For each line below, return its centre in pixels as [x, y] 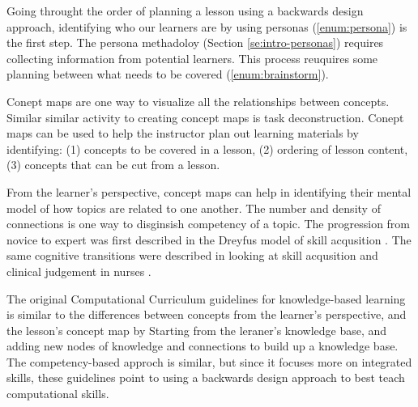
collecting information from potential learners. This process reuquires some [192, 58]
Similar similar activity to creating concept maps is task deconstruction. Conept [205, 117]
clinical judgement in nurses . [79, 271]
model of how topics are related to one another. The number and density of [194, 208]
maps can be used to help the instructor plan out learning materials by [183, 133]
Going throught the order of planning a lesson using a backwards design [185, 11]
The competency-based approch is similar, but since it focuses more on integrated [209, 361]
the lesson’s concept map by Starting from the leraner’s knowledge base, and [197, 330]
